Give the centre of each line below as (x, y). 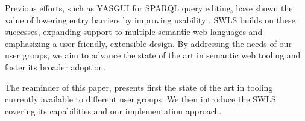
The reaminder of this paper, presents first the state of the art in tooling (139, 87)
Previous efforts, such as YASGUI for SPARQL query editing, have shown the (149, 8)
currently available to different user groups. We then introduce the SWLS (140, 99)
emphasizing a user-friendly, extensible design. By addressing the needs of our (148, 43)
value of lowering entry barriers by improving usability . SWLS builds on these (150, 20)
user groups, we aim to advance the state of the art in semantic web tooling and (153, 55)
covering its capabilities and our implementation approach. (113, 110)
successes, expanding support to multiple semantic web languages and (134, 32)
